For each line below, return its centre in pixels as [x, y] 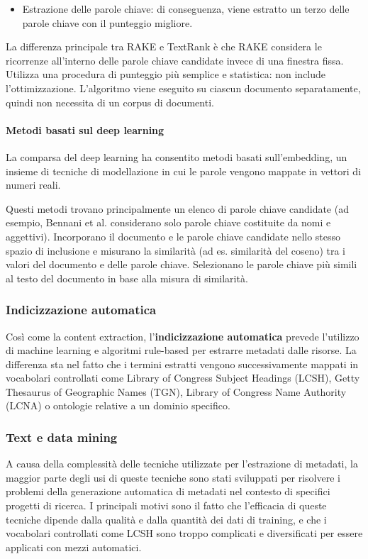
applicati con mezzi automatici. [74, 547]
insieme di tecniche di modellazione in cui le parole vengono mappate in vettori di [184, 171]
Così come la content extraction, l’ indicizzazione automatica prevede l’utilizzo [183, 336]
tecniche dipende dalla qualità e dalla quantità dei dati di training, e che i [166, 519]
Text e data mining [62, 437]
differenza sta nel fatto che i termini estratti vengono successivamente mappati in [182, 364]
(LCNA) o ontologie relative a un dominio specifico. [118, 405]
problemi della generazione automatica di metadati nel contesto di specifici [168, 491]
